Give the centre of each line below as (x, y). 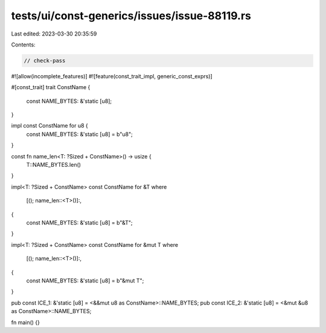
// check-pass (45, 61)
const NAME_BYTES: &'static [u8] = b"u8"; (79, 134)
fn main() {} (26, 322)
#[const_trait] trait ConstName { (51, 87)
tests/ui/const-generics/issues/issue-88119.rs (131, 16)
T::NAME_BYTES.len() (54, 165)
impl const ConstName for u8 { (50, 126)
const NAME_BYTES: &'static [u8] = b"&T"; (79, 222)
